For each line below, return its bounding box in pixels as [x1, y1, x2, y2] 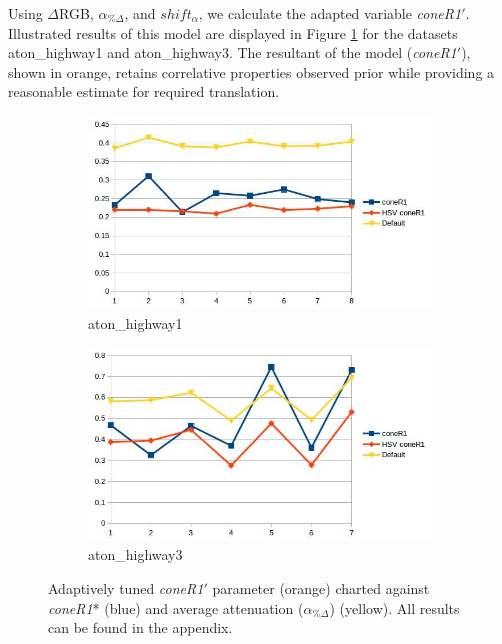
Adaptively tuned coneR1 [48, 577, 204, 598]
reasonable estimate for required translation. [8, 81, 280, 102]
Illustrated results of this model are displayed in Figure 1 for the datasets [8, 22, 458, 43]
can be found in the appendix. [48, 617, 233, 638]
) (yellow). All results [329, 597, 460, 618]
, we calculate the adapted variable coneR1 [198, 3, 462, 23]
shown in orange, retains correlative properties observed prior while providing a [8, 61, 495, 82]
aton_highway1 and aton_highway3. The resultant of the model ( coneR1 [8, 42, 457, 63]
